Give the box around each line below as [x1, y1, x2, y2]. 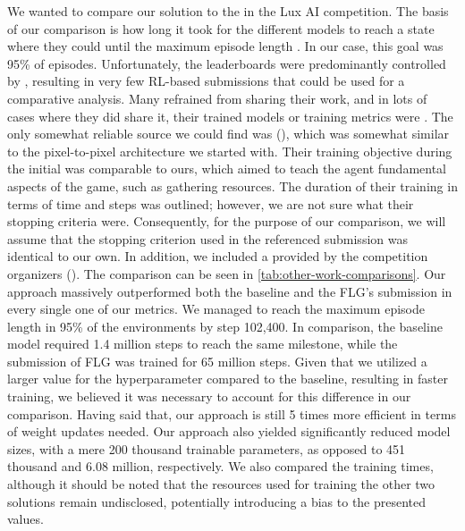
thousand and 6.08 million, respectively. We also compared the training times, [7, 457, 434, 476]
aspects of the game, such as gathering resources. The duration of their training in [7, 176, 458, 195]
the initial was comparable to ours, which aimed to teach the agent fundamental [7, 159, 446, 178]
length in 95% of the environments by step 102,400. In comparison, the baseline [7, 316, 443, 335]
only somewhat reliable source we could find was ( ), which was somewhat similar [7, 124, 450, 143]
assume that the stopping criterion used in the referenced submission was [7, 229, 408, 248]
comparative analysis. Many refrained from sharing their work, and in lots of [7, 88, 427, 107]
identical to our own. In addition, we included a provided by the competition [7, 247, 428, 265]
